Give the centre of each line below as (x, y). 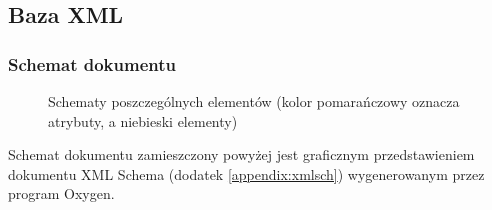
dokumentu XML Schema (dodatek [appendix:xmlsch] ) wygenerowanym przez (246, 173)
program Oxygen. (61, 193)
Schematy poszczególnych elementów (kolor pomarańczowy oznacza (254, 101)
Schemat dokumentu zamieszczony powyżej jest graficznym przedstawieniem (241, 154)
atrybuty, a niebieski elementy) (143, 120)
